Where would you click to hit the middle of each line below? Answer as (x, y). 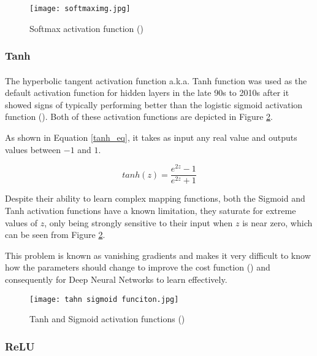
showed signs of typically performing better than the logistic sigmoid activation (154, 104)
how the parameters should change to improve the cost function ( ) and (138, 267)
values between (33, 149)
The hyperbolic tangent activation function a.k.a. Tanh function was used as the (156, 80)
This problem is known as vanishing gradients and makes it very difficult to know (158, 255)
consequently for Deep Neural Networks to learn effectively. (116, 279)
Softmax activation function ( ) (86, 28)
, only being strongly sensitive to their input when (139, 222)
